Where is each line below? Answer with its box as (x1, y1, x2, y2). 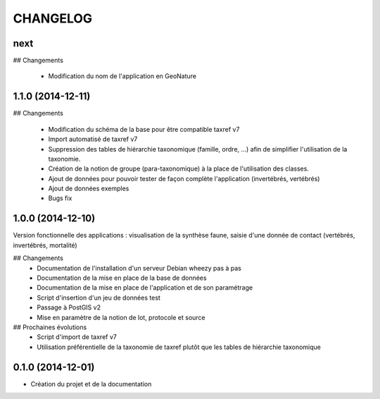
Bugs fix (48, 194, 72, 202)
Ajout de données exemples (48, 184, 129, 193)
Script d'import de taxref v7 (37, 333, 118, 341)
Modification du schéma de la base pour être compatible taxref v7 (48, 125, 240, 133)
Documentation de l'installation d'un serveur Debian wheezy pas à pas (37, 264, 242, 272)
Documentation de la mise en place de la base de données (37, 274, 207, 282)
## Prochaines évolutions (13, 323, 87, 331)
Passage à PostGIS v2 (37, 303, 101, 312)
